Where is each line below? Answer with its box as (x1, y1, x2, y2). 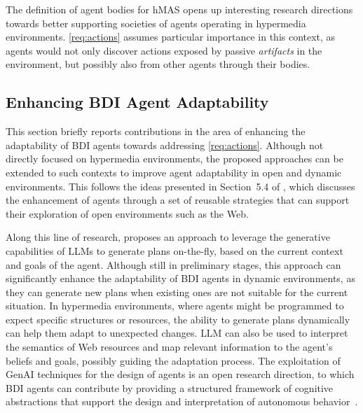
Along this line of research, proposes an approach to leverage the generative (6, 230, 330, 244)
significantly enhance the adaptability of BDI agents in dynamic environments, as (6, 271, 355, 286)
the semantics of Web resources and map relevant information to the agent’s (6, 339, 333, 354)
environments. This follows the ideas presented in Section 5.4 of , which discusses (6, 178, 355, 193)
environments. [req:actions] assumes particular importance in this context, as (6, 29, 336, 44)
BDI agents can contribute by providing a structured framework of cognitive (6, 380, 334, 395)
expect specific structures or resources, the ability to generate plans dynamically (6, 311, 350, 326)
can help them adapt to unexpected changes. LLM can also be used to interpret (6, 325, 348, 340)
